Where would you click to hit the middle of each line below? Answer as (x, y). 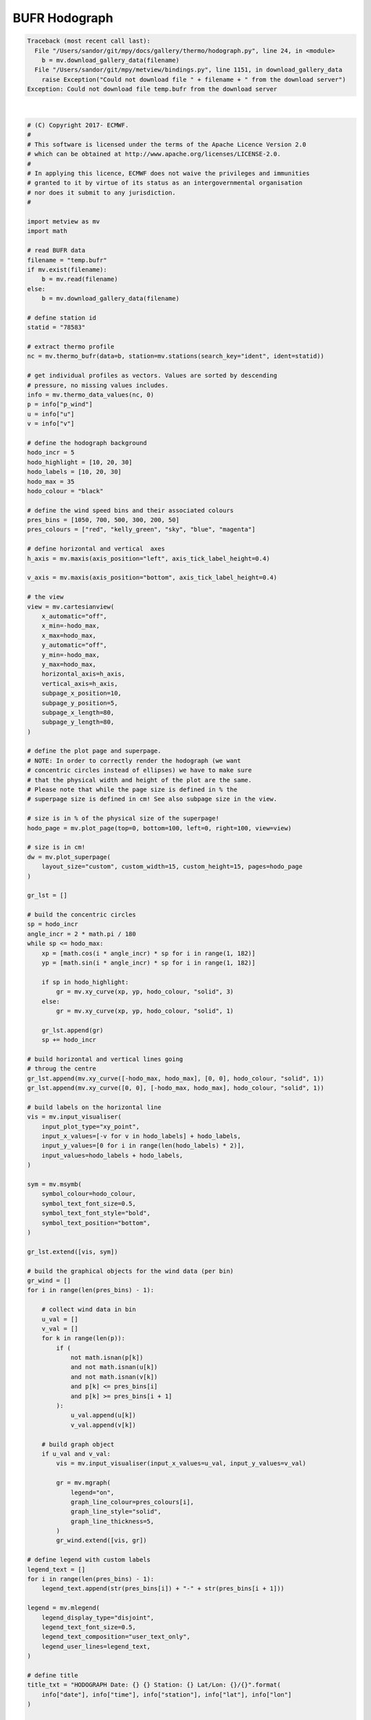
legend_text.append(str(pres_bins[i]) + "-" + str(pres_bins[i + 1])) (163, 1589)
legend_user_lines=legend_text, (96, 1646)
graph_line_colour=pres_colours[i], (132, 1502)
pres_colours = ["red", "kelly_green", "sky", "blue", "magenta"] (141, 529)
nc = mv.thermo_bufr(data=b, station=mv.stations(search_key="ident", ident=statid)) (176, 356)
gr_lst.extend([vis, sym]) (72, 1251)
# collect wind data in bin (89, 1310)
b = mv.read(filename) (80, 279)
